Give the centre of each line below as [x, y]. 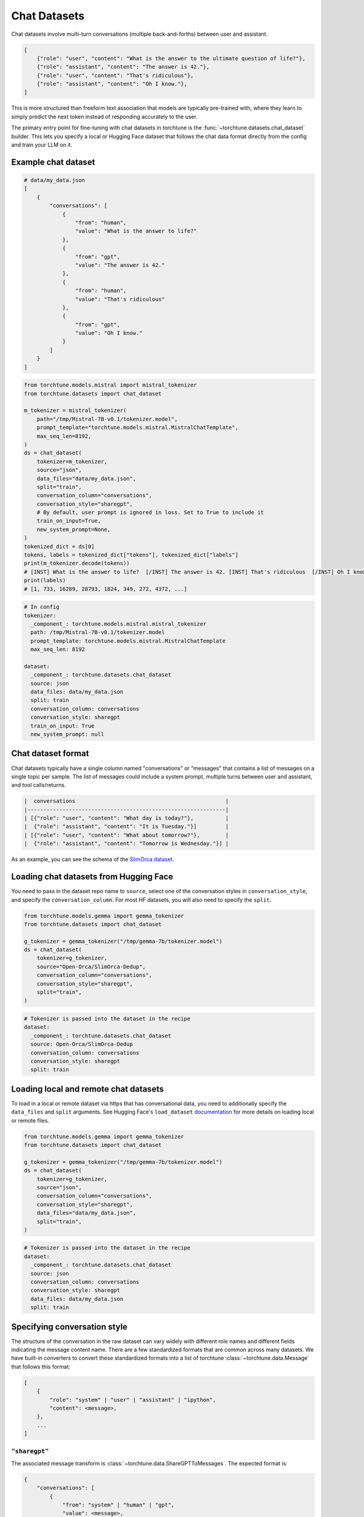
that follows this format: [41, 1367]
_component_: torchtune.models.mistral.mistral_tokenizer [119, 624]
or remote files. [30, 1120]
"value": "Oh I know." [109, 333]
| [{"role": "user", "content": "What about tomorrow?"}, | [126, 835]
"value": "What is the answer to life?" [136, 231]
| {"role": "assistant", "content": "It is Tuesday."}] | [126, 826]
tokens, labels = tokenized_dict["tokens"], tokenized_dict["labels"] [131, 555]
